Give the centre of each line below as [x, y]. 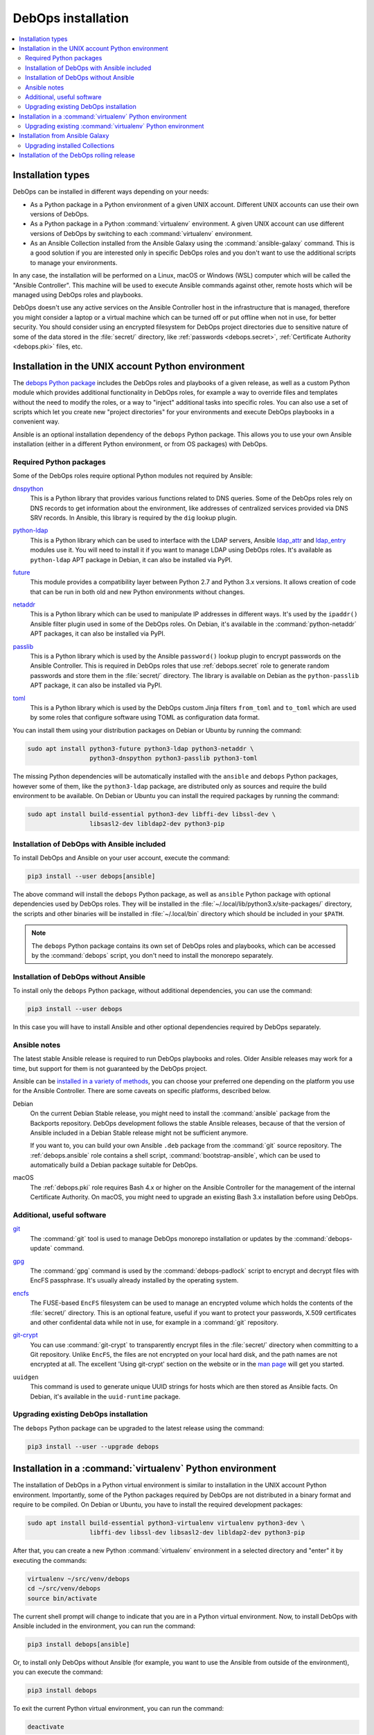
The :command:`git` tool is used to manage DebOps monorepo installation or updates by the [161, 1238]
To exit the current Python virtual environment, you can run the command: [118, 1709]
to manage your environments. [74, 262]
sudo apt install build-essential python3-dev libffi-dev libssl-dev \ [152, 814]
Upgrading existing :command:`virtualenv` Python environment [115, 126]
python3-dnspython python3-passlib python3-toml [173, 759]
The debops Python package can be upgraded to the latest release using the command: [139, 1428]
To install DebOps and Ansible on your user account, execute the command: [121, 858]
